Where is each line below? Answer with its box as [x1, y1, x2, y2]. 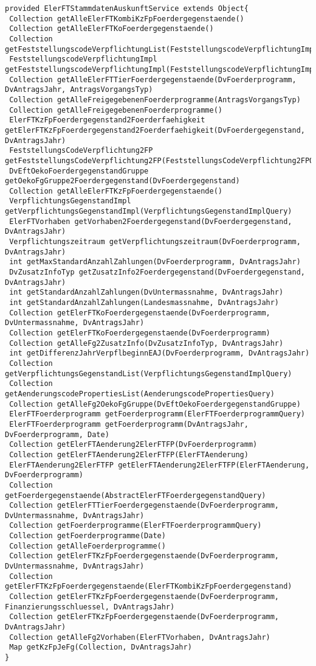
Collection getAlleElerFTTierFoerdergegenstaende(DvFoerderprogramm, [9, 75, 297, 84]
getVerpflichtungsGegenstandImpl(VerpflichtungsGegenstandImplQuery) [5, 207, 292, 216]
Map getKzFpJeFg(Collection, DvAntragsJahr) [9, 643, 192, 652]
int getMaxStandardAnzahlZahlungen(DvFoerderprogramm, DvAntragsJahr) [9, 258, 301, 267]
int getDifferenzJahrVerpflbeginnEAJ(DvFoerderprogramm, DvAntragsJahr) [9, 349, 310, 358]
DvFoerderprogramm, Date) [5, 430, 109, 439]
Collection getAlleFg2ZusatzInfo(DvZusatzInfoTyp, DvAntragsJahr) [9, 338, 284, 348]
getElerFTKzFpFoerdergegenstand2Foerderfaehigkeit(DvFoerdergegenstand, [5, 125, 305, 135]
